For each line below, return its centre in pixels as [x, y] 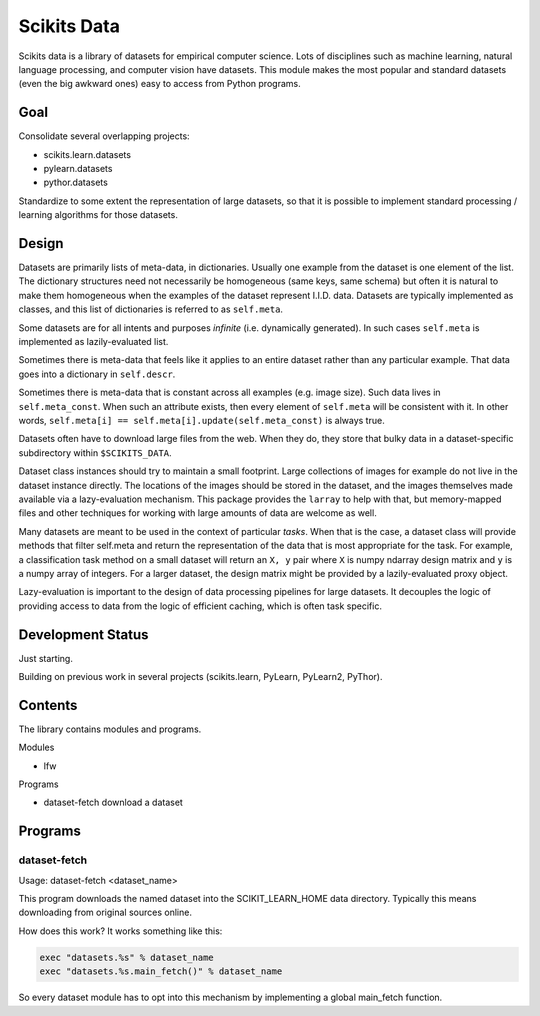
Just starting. [46, 658]
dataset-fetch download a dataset [113, 802]
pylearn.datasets [78, 169]
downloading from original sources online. [105, 912]
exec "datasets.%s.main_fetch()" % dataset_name [161, 971]
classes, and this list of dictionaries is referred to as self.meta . [151, 309]
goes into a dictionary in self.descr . [97, 374]
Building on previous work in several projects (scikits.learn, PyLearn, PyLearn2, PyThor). [200, 676]
